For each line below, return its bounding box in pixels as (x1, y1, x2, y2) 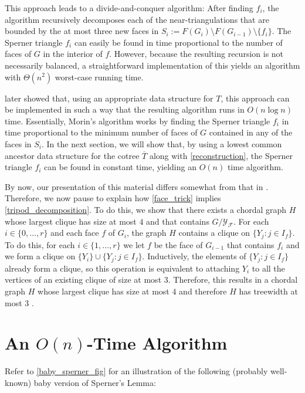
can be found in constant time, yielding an (44, 161, 196, 173)
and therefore (179, 284, 227, 297)
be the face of (154, 238, 203, 250)
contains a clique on (178, 226, 250, 239)
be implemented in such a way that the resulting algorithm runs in (5, 103, 245, 116)
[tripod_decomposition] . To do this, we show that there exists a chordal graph (5, 203, 287, 215)
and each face (50, 226, 99, 239)
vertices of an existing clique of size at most (5, 273, 162, 286)
